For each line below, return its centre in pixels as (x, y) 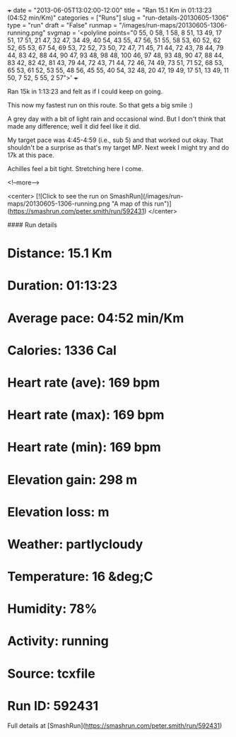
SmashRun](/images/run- (146, 196)
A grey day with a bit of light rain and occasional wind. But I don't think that (117, 119)
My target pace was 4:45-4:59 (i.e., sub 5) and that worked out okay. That (116, 140)
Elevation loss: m (58, 512)
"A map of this (132, 204)
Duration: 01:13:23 (63, 286)
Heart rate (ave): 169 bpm (84, 383)
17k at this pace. (31, 155)
